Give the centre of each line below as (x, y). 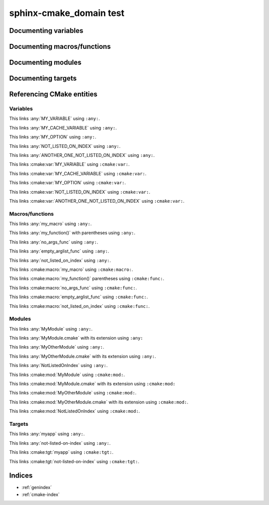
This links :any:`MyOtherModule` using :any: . (57, 347)
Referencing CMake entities (53, 94)
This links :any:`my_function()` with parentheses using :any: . (72, 233)
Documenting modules (45, 63)
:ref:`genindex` (37, 488)
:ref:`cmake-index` (41, 494)
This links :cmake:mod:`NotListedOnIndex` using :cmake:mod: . (75, 411)
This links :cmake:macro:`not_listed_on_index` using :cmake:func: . (79, 306)
